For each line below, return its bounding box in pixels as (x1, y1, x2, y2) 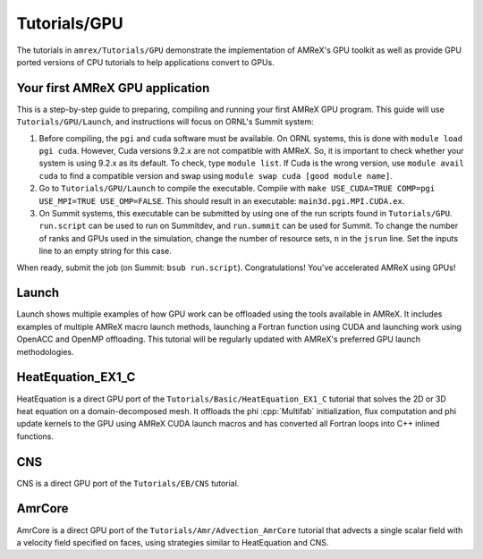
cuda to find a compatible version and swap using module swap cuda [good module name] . (38, 170, 394, 181)
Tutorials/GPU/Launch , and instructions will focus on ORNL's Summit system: (16, 116, 314, 127)
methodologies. (16, 346, 74, 357)
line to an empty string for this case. (38, 246, 172, 257)
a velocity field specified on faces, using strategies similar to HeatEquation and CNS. (16, 537, 329, 547)
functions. (16, 430, 54, 442)
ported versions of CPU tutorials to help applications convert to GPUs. (16, 56, 275, 67)
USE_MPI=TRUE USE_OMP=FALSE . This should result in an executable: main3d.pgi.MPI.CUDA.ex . (38, 195, 405, 206)
